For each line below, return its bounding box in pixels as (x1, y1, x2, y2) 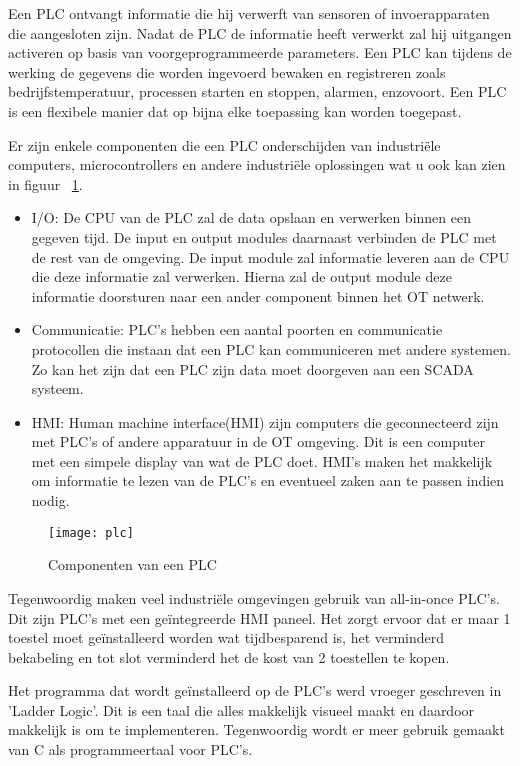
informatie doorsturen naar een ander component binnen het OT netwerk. (31, 285, 485, 306)
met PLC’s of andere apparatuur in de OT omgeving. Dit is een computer (31, 431, 485, 452)
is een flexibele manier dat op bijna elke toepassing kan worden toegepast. (8, 100, 462, 121)
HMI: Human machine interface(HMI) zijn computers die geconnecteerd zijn (31, 411, 499, 432)
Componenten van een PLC (48, 554, 217, 575)
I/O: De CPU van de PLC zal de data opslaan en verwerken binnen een (31, 207, 471, 228)
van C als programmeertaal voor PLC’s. (8, 739, 253, 760)
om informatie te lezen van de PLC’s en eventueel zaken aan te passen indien (31, 470, 505, 491)
